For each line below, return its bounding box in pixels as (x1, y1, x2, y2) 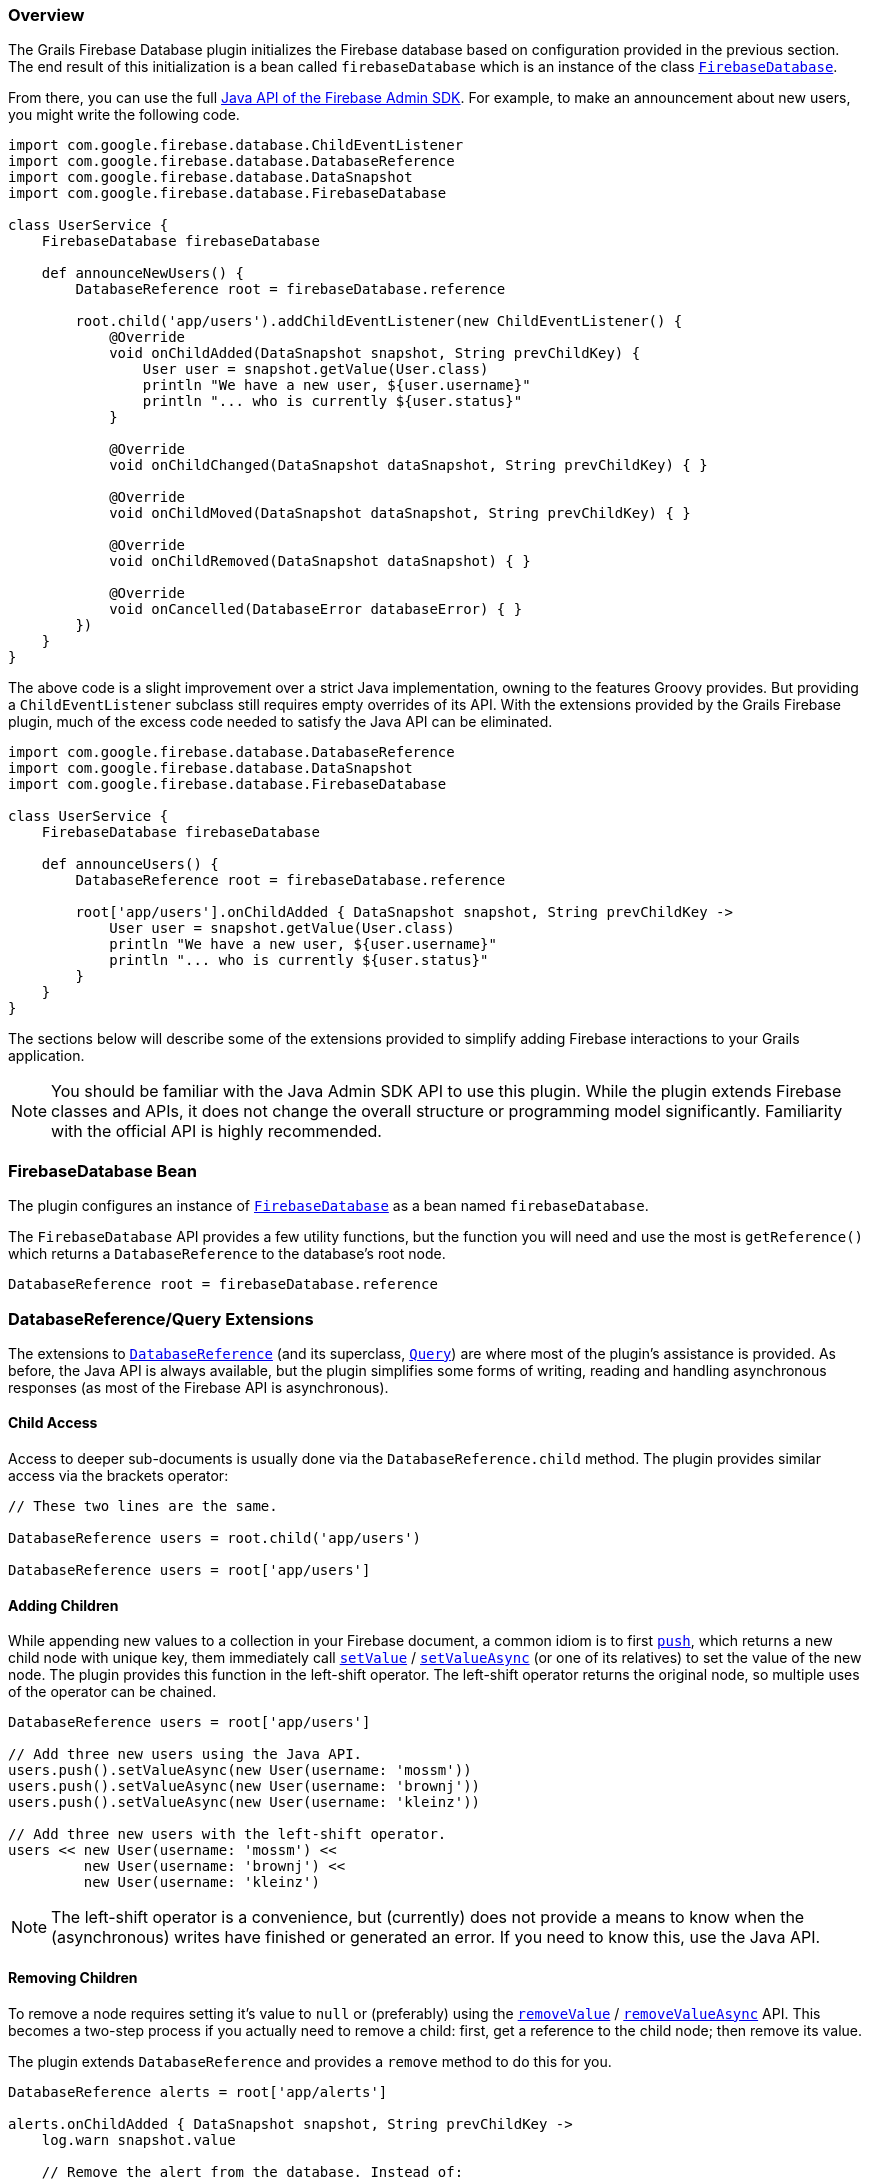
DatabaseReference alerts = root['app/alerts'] (8, 2083, 388, 2100)
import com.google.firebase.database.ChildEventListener (8, 137, 464, 154)
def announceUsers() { (41, 856, 219, 873)
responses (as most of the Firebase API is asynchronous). (8, 1378, 389, 1396)
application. (8, 1047, 85, 1065)
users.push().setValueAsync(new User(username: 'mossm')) (8, 1762, 472, 1779)
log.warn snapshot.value (41, 2131, 236, 2148)
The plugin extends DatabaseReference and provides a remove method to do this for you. (8, 2052, 612, 2070)
